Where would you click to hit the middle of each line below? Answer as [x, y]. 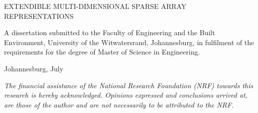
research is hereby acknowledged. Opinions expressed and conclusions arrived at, [126, 95]
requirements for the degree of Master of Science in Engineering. [102, 52]
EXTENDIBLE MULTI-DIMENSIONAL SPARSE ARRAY [95, 6]
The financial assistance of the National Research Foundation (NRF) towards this [129, 85]
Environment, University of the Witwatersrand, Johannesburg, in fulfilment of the [129, 42]
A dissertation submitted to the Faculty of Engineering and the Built [110, 32]
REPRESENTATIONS [39, 16]
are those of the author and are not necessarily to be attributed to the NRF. [119, 104]
